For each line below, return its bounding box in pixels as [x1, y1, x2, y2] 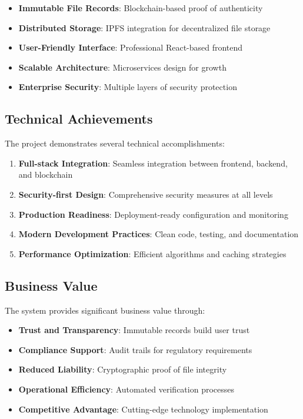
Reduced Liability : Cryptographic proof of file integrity [18, 363, 227, 375]
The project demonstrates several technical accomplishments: [5, 137, 225, 149]
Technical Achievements [5, 109, 153, 128]
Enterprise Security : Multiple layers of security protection [18, 81, 237, 93]
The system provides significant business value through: [5, 304, 205, 316]
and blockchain [18, 168, 73, 181]
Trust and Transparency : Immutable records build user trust [18, 324, 250, 336]
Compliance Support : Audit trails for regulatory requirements [18, 343, 252, 355]
